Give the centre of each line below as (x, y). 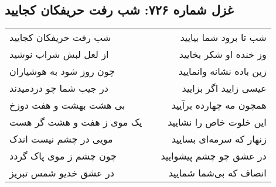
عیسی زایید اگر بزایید (224, 88)
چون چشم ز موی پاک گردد (63, 156)
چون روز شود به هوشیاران (62, 71)
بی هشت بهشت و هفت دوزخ (67, 105)
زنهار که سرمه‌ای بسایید (219, 139)
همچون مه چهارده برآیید (219, 105)
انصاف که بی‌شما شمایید (217, 173)
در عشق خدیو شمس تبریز (62, 173)
